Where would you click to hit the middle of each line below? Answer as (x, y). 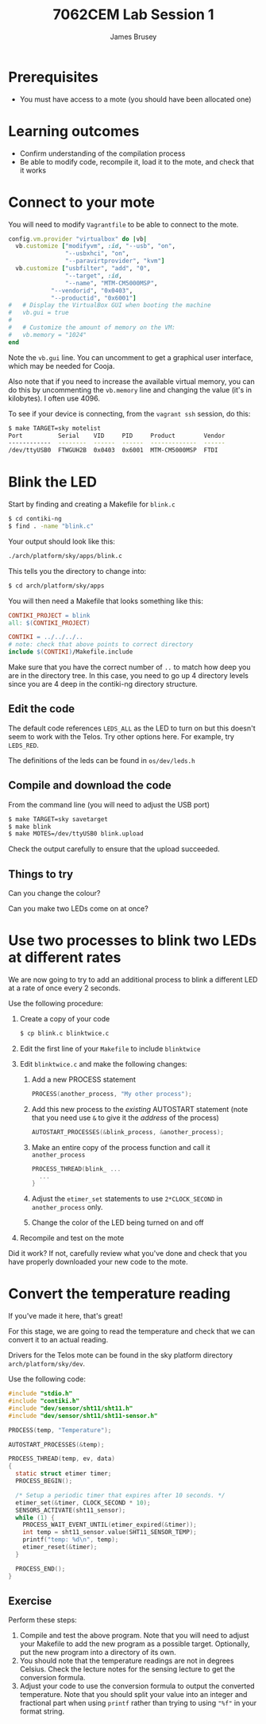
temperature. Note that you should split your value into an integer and (133, 1695)
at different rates (65, 957)
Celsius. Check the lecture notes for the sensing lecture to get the (127, 1669)
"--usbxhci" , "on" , (97, 254)
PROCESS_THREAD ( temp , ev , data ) (62, 1459)
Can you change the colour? (54, 893)
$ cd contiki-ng (35, 519)
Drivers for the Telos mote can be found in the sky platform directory (120, 1355)
